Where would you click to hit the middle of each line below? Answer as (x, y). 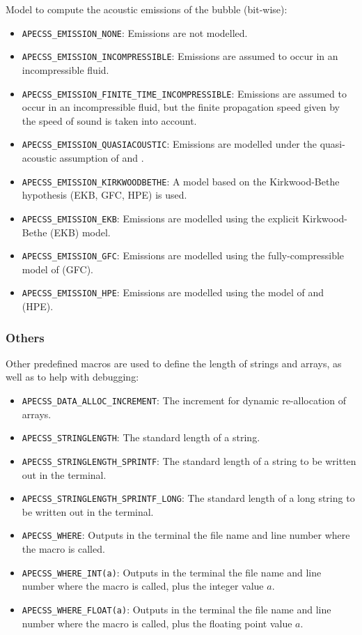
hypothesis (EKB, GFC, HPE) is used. (104, 195)
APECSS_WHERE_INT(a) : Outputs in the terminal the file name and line (172, 572)
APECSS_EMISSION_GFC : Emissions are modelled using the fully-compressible (183, 255)
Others (25, 337)
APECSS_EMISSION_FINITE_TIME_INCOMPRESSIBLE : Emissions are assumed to (184, 93)
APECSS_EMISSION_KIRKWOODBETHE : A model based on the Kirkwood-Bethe (181, 181)
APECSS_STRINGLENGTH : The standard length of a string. (141, 437)
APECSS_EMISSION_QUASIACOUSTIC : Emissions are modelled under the (169, 144)
